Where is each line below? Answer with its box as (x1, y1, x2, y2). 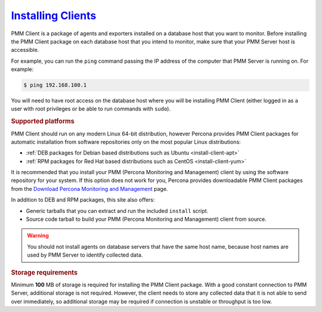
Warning (27, 232, 49, 239)
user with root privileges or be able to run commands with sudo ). (11, 105, 171, 113)
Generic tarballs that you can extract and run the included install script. (26, 207, 209, 214)
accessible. (11, 47, 39, 54)
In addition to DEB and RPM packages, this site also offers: (11, 196, 155, 203)
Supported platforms (11, 117, 75, 125)
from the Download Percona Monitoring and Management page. (11, 185, 168, 192)
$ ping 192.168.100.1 (23, 82, 87, 89)
